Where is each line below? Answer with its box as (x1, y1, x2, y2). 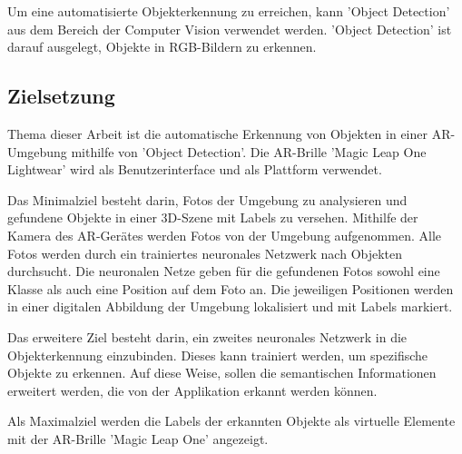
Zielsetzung (7, 82, 115, 110)
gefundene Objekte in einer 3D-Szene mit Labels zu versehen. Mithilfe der (7, 208, 418, 227)
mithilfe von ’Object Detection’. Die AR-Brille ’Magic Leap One (71, 142, 427, 161)
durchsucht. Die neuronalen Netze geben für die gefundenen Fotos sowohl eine (7, 262, 440, 281)
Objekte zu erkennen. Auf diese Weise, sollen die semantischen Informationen (7, 363, 437, 382)
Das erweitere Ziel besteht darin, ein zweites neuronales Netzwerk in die (7, 327, 408, 346)
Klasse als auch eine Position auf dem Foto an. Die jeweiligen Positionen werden (7, 279, 454, 298)
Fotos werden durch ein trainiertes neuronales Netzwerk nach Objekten (7, 243, 403, 262)
